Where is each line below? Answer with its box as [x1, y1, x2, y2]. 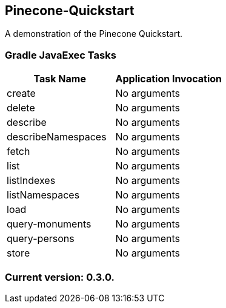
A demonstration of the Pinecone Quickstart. [5, 28, 182, 39]
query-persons [7, 232, 75, 245]
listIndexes [7, 174, 56, 187]
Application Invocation [115, 73, 222, 85]
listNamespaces [7, 189, 80, 202]
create [7, 87, 36, 100]
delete [7, 102, 35, 114]
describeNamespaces [7, 131, 107, 143]
